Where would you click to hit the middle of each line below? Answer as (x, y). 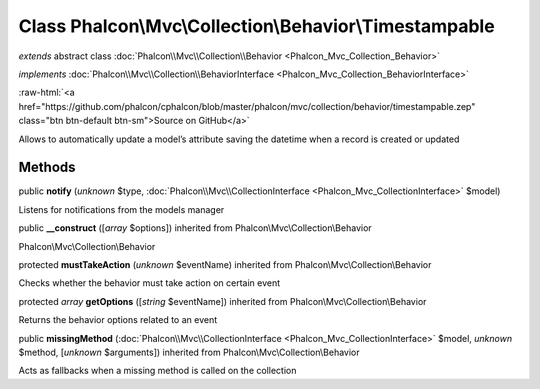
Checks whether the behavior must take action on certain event (149, 283)
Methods (47, 167)
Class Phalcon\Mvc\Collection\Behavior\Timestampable (256, 26)
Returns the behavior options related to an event (118, 320)
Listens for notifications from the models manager (121, 209)
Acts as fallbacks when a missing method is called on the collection (157, 371)
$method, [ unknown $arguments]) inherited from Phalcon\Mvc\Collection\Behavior (189, 352)
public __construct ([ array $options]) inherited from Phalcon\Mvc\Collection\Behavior (195, 228)
